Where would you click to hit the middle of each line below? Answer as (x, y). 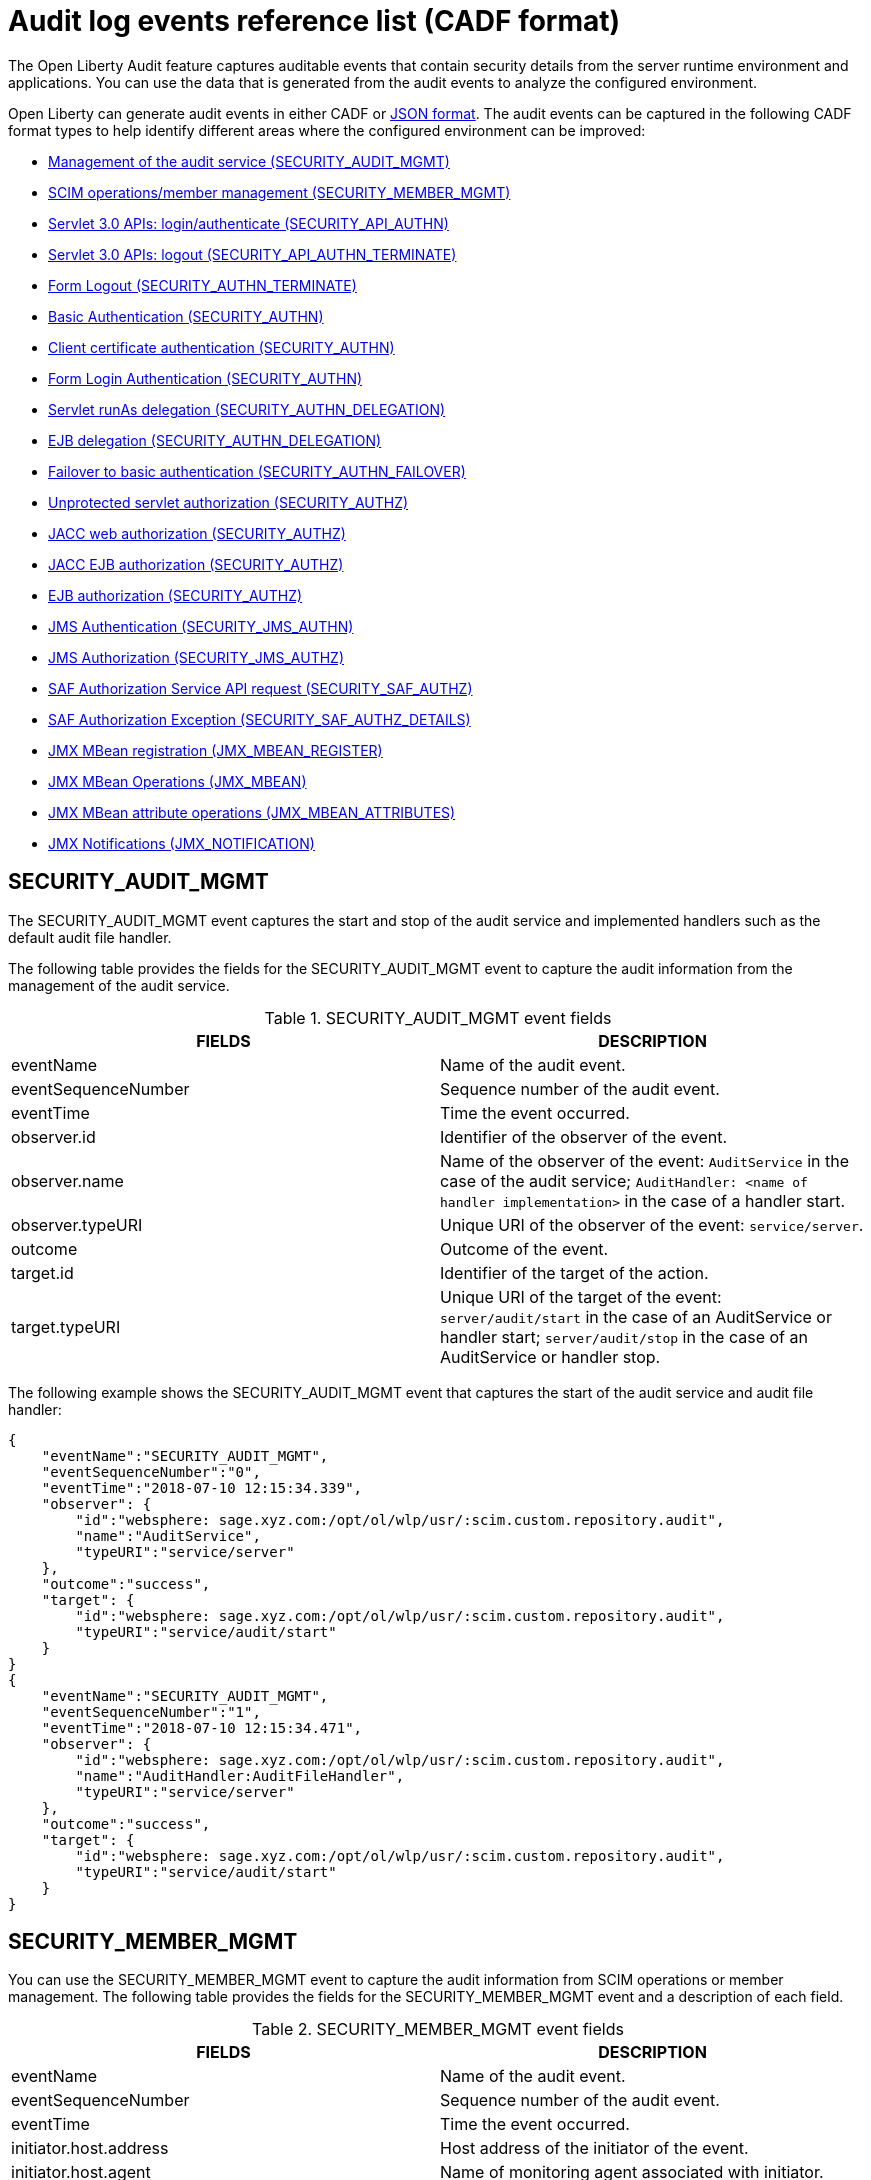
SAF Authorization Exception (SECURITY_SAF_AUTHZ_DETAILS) (259, 719)
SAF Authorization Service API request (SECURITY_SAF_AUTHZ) (260, 688)
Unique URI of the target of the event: (581, 1296)
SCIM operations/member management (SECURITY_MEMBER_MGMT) (279, 192)
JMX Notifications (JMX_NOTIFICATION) (181, 843)
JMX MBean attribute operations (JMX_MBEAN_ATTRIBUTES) (252, 812)
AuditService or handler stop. (550, 1356)
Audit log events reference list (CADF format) (314, 21)
